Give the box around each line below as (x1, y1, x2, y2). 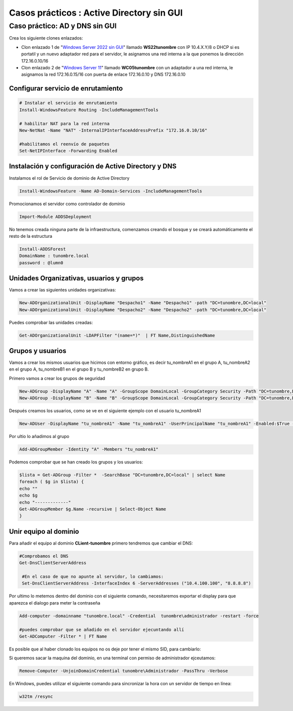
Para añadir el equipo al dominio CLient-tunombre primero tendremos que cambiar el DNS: (9, 540, 193, 546)
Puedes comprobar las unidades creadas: (9, 319, 93, 325)
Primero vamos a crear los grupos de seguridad (9, 375, 105, 381)
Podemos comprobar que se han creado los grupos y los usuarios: (9, 459, 144, 465)
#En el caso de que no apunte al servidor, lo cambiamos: (22, 574, 164, 580)
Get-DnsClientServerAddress (19, 560, 86, 566)
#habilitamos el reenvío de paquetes (19, 141, 110, 146)
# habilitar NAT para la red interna (19, 121, 110, 126)
